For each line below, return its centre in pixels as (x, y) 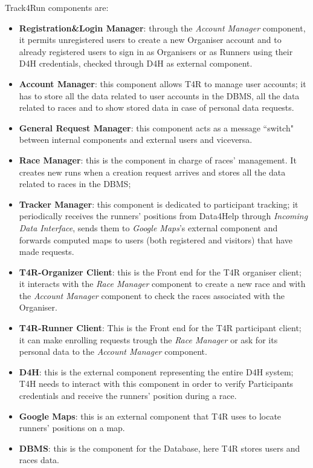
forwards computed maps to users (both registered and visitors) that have (156, 239)
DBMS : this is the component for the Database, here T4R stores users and (160, 448)
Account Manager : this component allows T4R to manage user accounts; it (163, 83)
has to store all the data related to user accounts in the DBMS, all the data (159, 95)
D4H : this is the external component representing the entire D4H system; (156, 371)
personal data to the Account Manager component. (113, 351)
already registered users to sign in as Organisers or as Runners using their (156, 51)
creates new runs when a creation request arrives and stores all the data (152, 172)
